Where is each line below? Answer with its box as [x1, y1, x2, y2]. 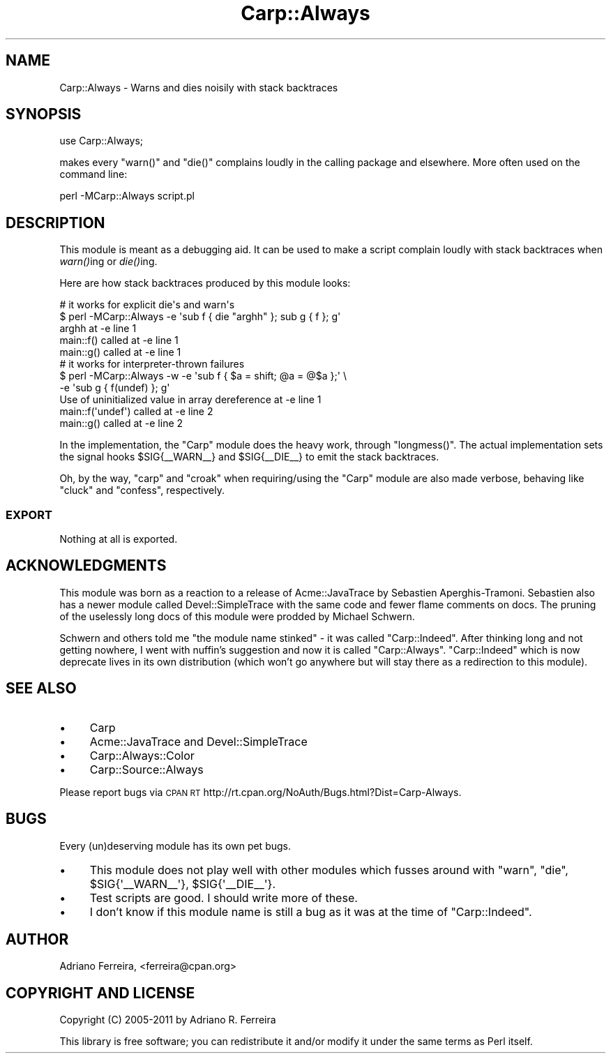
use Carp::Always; [59, 135, 144, 147]
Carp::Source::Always [89, 762, 204, 776]
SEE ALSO [6, 679, 77, 698]
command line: [59, 168, 128, 181]
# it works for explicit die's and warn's [59, 299, 235, 311]
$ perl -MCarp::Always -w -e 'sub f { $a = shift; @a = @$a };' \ [59, 370, 347, 382]
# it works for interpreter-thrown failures [59, 358, 245, 370]
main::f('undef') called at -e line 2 [59, 405, 213, 418]
